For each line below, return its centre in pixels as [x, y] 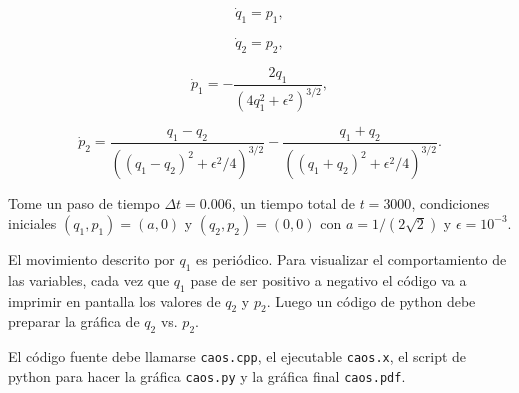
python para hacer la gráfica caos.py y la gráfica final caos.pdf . [207, 375]
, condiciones [450, 203]
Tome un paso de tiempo [84, 203]
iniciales [32, 222]
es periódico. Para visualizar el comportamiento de [351, 258]
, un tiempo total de [293, 203]
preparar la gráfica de [74, 321]
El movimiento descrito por [91, 258]
